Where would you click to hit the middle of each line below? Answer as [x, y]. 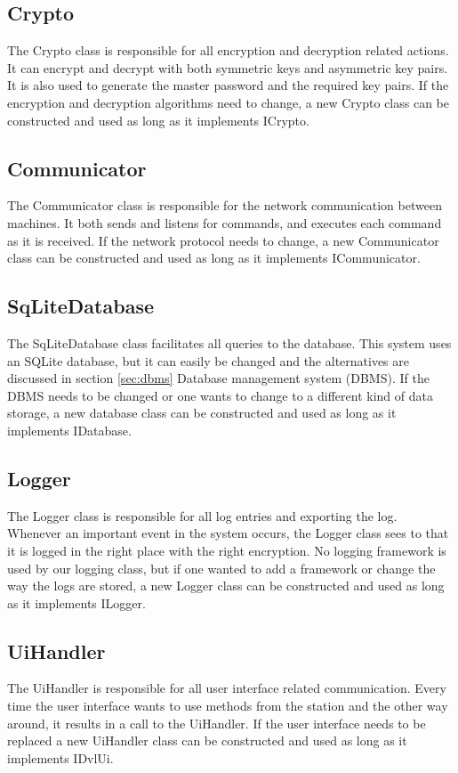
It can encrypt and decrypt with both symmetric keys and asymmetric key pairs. [228, 67]
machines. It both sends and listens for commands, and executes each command [225, 222]
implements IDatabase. [69, 430]
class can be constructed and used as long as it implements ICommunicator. [214, 258]
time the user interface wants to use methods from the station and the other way [228, 706]
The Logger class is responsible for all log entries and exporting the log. [202, 515]
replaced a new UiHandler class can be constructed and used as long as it [207, 740]
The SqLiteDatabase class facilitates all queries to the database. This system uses [229, 342]
